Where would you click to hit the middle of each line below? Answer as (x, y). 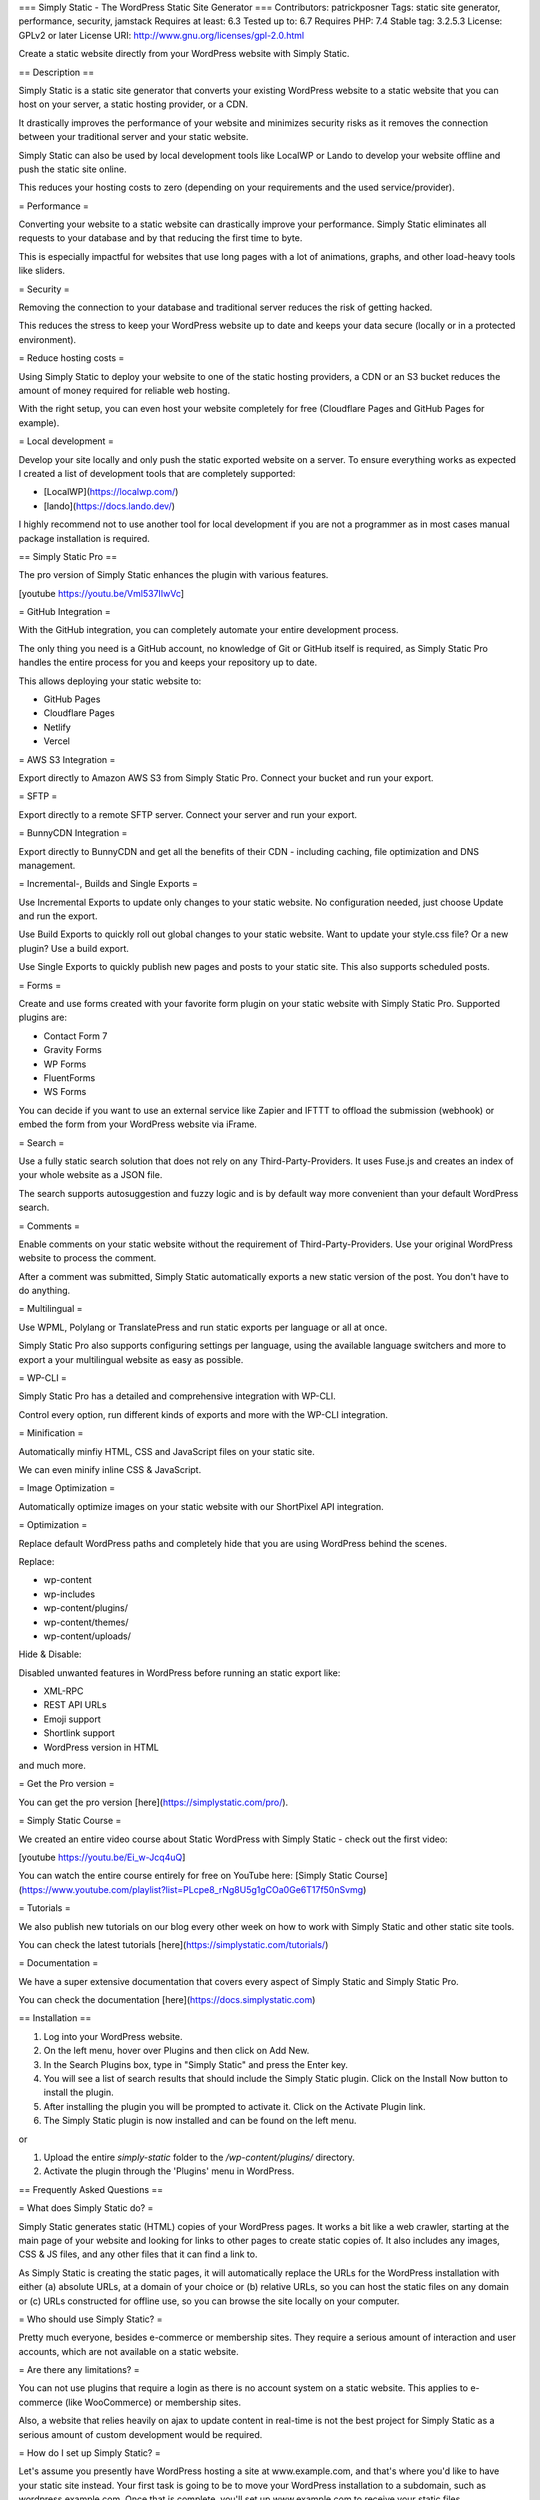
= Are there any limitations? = (79, 2370)
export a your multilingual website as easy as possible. (131, 1359)
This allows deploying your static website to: (110, 681)
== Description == (56, 72)
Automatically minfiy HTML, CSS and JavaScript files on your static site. (166, 1451)
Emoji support (72, 1719)
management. (47, 865)
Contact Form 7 (75, 1036)
